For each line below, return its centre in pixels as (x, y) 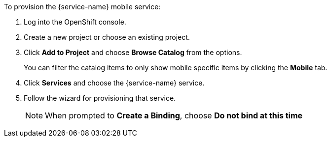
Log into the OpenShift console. (75, 22)
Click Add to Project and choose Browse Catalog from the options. (133, 52)
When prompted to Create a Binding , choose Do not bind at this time (174, 115)
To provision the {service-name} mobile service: (82, 7)
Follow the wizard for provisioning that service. (100, 98)
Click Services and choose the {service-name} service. (114, 83)
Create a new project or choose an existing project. (107, 37)
